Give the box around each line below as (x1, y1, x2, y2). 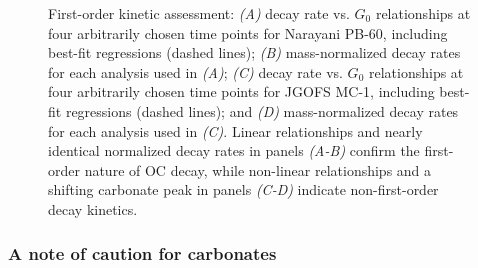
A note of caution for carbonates (8, 241, 277, 266)
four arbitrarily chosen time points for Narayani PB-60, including (48, 22, 448, 43)
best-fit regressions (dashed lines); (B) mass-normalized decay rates (48, 42, 461, 63)
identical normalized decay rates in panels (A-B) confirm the (48, 140, 420, 161)
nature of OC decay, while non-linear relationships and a (84, 159, 432, 180)
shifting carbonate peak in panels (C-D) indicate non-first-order (48, 179, 439, 200)
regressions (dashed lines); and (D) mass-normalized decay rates (65, 100, 459, 121)
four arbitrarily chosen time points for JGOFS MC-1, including (48, 81, 435, 102)
